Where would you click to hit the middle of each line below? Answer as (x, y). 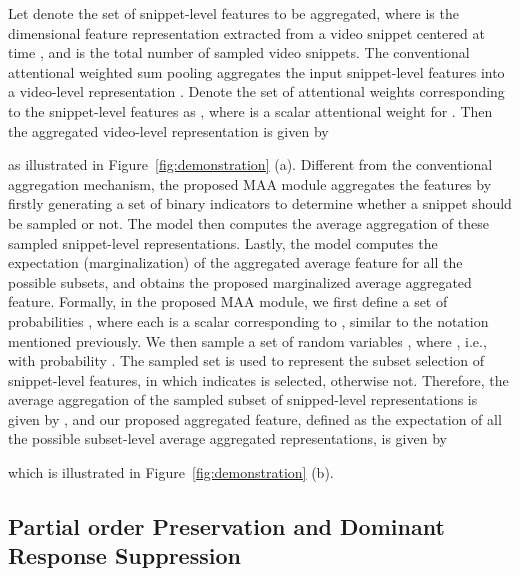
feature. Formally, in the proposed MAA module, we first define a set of (228, 301)
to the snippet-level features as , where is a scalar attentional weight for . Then (250, 110)
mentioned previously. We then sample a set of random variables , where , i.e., (247, 340)
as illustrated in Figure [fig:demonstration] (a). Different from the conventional (250, 164)
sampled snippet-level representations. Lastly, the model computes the (223, 242)
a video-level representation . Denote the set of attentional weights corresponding (256, 91)
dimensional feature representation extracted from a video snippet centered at (246, 32)
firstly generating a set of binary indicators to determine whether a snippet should (260, 203)
